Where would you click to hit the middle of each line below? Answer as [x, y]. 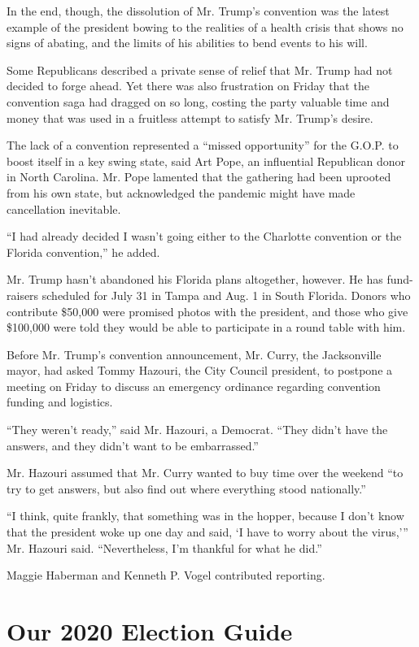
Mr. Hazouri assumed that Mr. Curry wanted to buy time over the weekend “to [205, 473]
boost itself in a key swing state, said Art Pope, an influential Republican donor [206, 161]
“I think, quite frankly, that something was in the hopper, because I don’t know [205, 516]
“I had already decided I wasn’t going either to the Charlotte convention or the [204, 236]
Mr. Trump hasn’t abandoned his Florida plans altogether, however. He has [195, 279]
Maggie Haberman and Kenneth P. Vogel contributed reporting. [166, 575]
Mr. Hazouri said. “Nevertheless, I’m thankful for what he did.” [164, 547]
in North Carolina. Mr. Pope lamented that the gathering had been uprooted [199, 177]
